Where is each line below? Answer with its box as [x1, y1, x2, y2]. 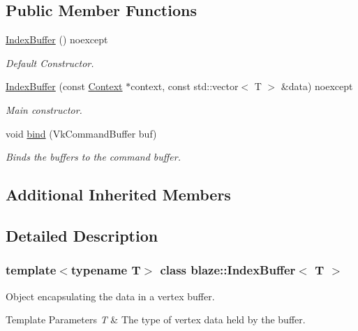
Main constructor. [6, 102, 82, 117]
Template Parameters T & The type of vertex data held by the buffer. [6, 312, 306, 327]
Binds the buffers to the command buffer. [6, 149, 181, 164]
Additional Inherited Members [6, 184, 231, 205]
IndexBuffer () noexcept [6, 32, 108, 47]
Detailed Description [6, 224, 158, 246]
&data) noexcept [281, 79, 353, 94]
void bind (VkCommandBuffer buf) [6, 126, 157, 140]
